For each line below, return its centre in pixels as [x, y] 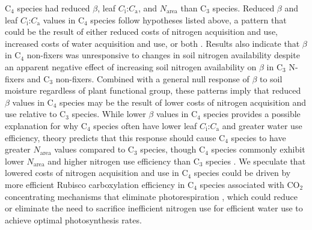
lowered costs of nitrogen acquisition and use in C [96, 173]
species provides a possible [252, 114]
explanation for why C [46, 125]
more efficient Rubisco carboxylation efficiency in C [99, 184]
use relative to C [35, 114]
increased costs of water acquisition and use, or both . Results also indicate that [152, 43]
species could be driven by [242, 173]
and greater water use [262, 125]
